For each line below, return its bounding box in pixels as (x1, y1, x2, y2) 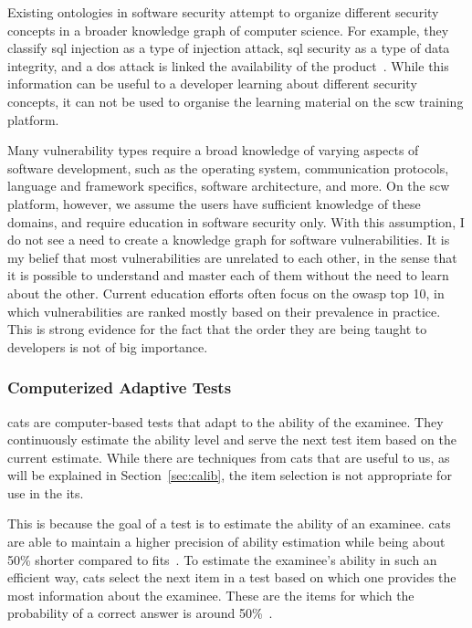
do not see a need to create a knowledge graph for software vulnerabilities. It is (7, 230, 450, 249)
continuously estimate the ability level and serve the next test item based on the (7, 430, 456, 449)
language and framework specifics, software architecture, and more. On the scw (7, 176, 450, 195)
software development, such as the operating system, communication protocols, (7, 158, 449, 177)
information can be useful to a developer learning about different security (7, 74, 417, 93)
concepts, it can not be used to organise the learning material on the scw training (7, 91, 464, 110)
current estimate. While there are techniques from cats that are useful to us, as (7, 447, 450, 466)
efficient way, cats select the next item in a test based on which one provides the (7, 568, 456, 587)
